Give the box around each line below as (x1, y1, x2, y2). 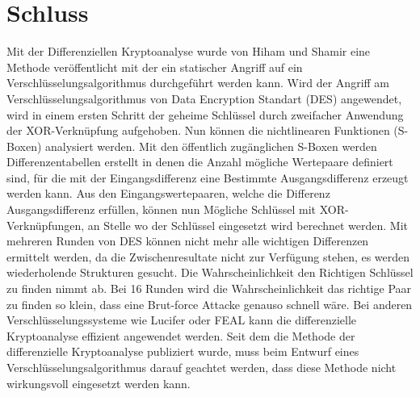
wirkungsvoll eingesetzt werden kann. (6, 374, 191, 391)
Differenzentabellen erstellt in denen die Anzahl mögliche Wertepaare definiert (6, 153, 393, 170)
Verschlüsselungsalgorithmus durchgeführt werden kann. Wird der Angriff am (6, 74, 390, 91)
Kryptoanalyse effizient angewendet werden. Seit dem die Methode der (6, 327, 355, 344)
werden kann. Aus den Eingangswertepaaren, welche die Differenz (6, 185, 330, 202)
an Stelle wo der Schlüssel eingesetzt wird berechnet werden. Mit (87, 216, 409, 233)
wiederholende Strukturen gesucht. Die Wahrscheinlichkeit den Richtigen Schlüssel (6, 264, 414, 281)
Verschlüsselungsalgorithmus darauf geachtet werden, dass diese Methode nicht (6, 359, 397, 375)
